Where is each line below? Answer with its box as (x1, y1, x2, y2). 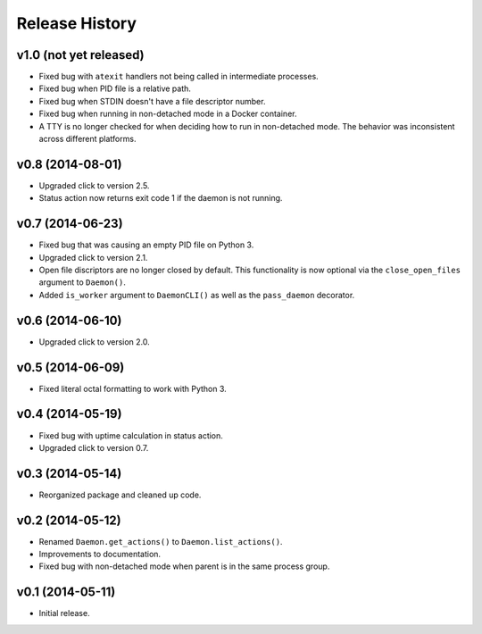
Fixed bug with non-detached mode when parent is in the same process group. (38, 561, 330, 571)
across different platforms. (38, 134, 137, 145)
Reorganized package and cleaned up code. (38, 489, 202, 500)
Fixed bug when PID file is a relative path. (38, 83, 192, 94)
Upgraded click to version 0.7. (38, 442, 149, 453)
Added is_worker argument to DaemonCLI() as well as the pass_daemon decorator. (38, 289, 355, 300)
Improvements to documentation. (38, 549, 161, 560)
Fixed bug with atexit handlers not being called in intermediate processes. (38, 71, 319, 82)
